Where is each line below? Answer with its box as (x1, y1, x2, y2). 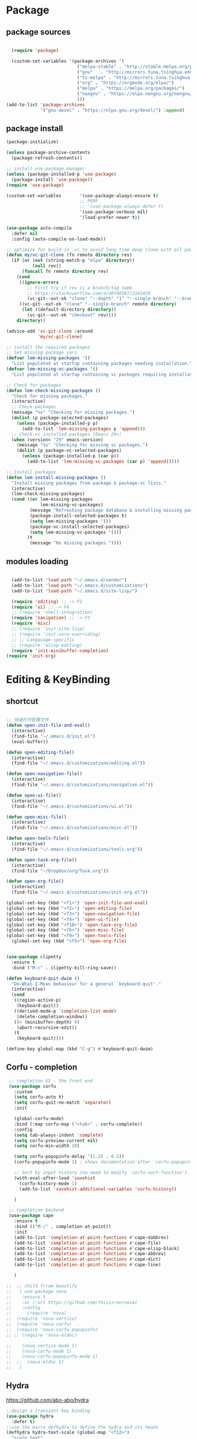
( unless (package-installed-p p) (16, 420, 98, 426)
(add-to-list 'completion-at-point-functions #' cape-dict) (13, 1256, 161, 1262)
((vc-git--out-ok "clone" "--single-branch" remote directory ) (19, 301, 177, 307)
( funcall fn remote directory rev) (21, 268, 109, 275)
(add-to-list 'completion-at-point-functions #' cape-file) (13, 1240, 161, 1246)
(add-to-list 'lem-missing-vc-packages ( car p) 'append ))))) (27, 459, 180, 464)
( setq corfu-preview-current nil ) (13, 1137, 98, 1144)
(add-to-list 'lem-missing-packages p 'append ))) (21, 426, 145, 432)
